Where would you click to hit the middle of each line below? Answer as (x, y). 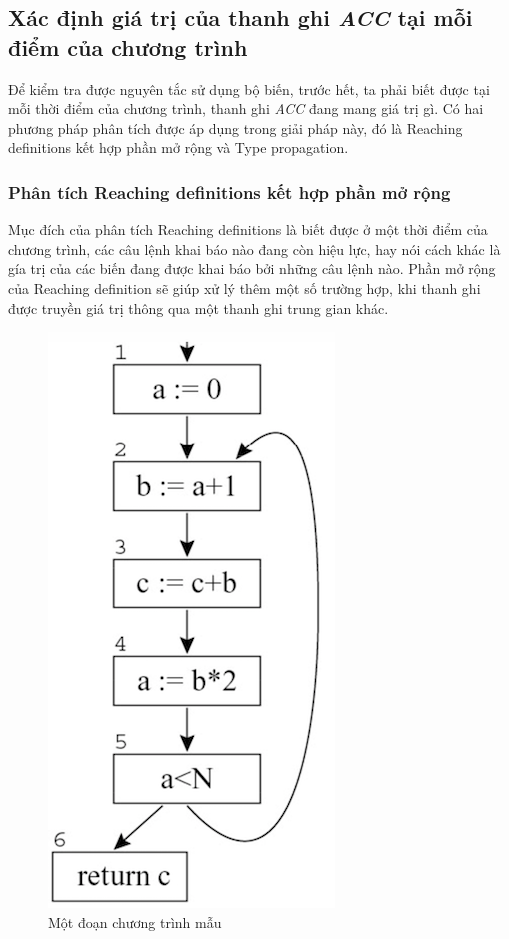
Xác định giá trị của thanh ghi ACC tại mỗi (240, 17)
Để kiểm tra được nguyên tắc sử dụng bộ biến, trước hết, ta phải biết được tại (249, 88)
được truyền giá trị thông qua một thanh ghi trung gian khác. (198, 307)
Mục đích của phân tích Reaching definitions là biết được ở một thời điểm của (248, 229)
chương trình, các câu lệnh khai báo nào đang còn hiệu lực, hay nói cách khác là (254, 248)
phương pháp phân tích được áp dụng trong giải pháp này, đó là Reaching (235, 127)
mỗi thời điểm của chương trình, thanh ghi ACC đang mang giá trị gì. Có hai (246, 108)
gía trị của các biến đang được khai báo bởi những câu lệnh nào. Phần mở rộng (252, 268)
